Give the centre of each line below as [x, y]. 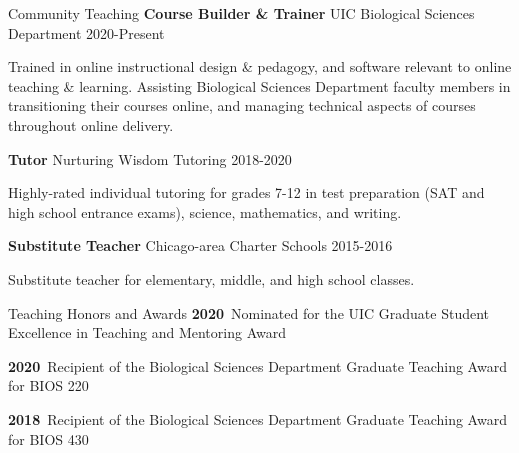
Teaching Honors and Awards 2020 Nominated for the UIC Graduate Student [249, 312]
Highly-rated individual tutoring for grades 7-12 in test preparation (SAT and [246, 192]
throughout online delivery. [91, 124]
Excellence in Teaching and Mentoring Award [147, 332]
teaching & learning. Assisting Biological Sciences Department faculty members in [259, 85]
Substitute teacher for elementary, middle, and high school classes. [211, 278]
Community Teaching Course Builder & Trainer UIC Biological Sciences [241, 13]
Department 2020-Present [86, 32]
